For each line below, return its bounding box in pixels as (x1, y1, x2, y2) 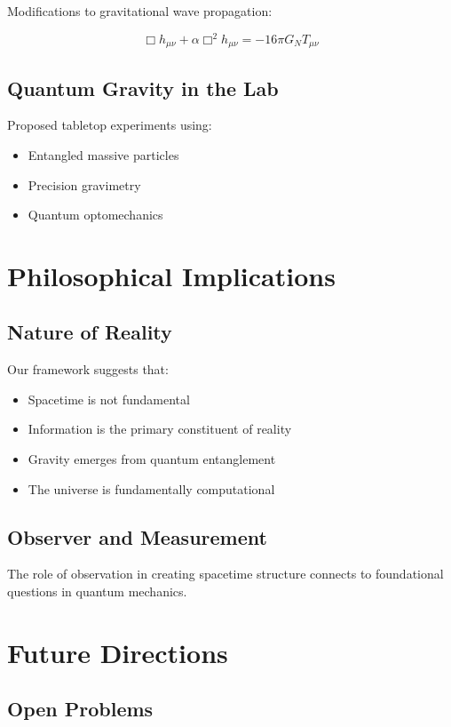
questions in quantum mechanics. (7, 582, 187, 601)
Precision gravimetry (28, 175, 141, 194)
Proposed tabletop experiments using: (7, 116, 212, 134)
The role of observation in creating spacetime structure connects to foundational (7, 564, 444, 583)
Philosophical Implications (7, 257, 336, 293)
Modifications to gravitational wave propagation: (7, 2, 273, 20)
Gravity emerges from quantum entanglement (28, 450, 276, 468)
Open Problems (7, 695, 154, 723)
